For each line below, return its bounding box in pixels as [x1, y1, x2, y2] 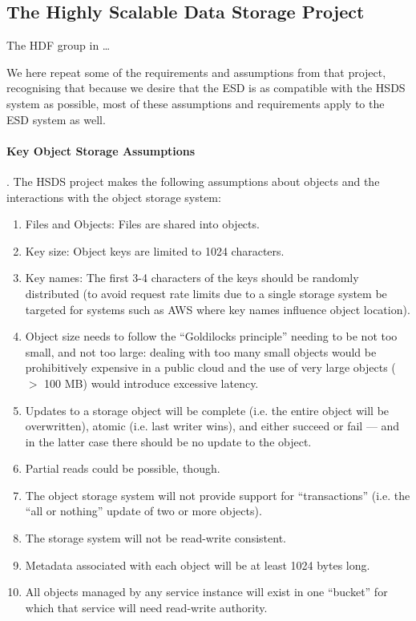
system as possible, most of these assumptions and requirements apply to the [6, 95, 385, 111]
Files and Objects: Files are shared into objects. [25, 216, 260, 232]
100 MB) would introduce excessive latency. [44, 374, 259, 391]
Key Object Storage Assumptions [6, 142, 196, 159]
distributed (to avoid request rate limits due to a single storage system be [25, 284, 387, 301]
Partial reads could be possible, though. [25, 460, 220, 477]
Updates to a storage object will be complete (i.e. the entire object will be [25, 401, 390, 418]
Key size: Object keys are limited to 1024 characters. [25, 242, 285, 259]
